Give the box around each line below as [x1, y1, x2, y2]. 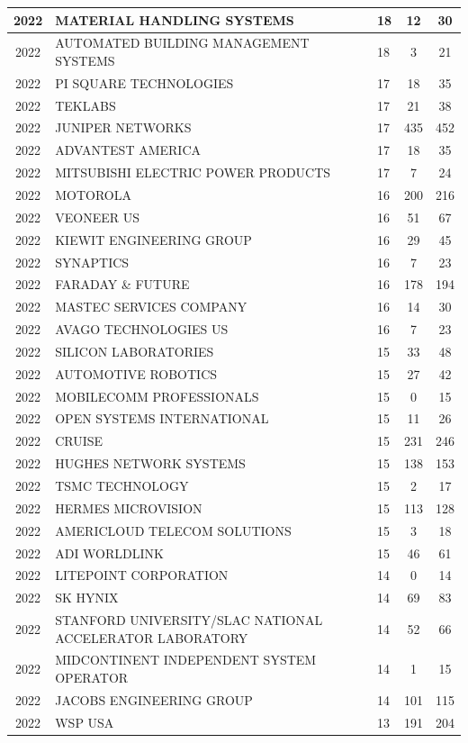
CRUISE [55, 431, 103, 450]
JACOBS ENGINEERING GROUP [55, 690, 253, 709]
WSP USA [55, 712, 114, 731]
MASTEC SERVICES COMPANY [55, 297, 247, 316]
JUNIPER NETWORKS [55, 118, 192, 137]
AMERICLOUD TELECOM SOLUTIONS [55, 521, 292, 539]
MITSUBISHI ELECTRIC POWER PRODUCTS [55, 163, 331, 182]
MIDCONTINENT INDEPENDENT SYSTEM [55, 650, 317, 669]
